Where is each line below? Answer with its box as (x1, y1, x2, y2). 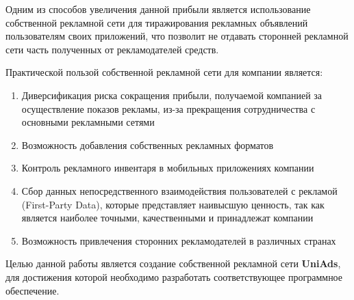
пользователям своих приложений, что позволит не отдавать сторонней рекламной (5, 29, 349, 43)
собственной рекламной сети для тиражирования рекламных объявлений (5, 15, 308, 29)
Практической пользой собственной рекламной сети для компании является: (5, 65, 323, 79)
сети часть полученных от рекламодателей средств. (5, 42, 219, 56)
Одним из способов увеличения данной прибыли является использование (5, 2, 311, 16)
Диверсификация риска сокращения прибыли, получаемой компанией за (21, 87, 323, 102)
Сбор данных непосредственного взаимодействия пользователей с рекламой (21, 183, 338, 197)
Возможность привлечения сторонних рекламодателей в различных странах (21, 233, 336, 247)
